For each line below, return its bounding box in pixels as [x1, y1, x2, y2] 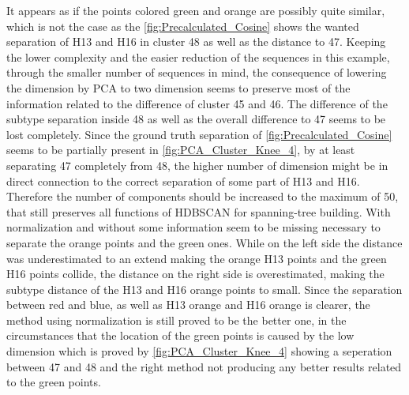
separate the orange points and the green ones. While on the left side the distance [6, 234, 403, 250]
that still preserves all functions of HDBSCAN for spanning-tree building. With [6, 203, 391, 220]
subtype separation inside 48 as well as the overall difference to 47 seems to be [6, 111, 386, 127]
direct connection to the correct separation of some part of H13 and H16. [6, 172, 360, 189]
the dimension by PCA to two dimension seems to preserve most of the [6, 79, 351, 96]
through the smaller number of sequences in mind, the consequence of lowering [6, 64, 387, 81]
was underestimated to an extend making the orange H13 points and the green [6, 250, 387, 266]
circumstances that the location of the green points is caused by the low [6, 327, 355, 344]
